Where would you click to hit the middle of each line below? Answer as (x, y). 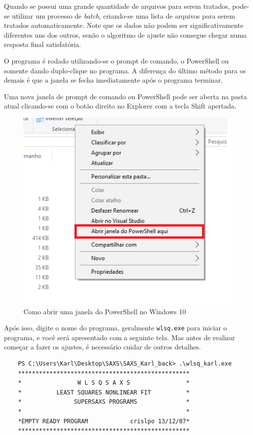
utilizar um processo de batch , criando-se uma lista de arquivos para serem (124, 15)
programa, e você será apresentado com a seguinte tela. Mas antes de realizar (120, 337)
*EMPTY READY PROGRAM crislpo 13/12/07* (104, 421)
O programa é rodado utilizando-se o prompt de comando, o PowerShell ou (116, 60)
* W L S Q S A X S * (104, 383)
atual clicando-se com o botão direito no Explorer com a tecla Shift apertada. (120, 106)
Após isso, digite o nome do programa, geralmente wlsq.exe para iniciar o (115, 328)
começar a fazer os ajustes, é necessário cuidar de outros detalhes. (103, 347)
